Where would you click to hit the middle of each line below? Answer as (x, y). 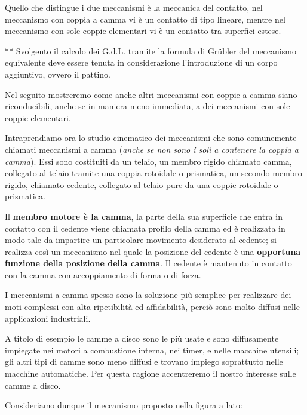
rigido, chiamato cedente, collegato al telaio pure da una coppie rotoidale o (142, 184)
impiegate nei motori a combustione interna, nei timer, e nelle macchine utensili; (152, 350)
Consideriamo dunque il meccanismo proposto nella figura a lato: (124, 405)
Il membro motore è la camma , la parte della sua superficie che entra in (144, 216)
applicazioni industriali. (48, 318)
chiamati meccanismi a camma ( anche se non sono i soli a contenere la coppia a (152, 149)
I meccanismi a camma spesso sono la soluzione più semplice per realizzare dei (148, 295)
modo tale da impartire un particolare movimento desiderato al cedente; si (141, 240)
